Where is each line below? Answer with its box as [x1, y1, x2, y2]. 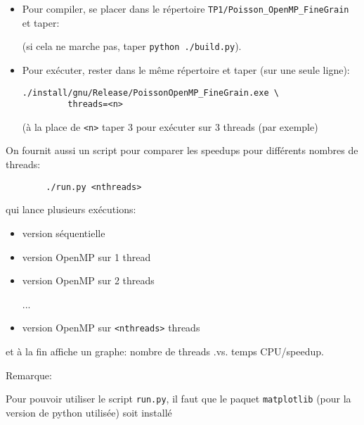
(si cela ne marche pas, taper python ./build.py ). [22, 39, 242, 53]
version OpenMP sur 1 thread [22, 249, 151, 264]
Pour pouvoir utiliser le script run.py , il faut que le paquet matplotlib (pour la [6, 391, 351, 406]
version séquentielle [22, 225, 105, 240]
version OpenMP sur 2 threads [22, 273, 155, 288]
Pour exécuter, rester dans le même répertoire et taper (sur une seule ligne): [22, 62, 350, 77]
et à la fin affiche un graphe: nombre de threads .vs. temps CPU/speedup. [6, 343, 324, 358]
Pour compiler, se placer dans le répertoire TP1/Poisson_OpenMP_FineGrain [22, 1, 349, 15]
